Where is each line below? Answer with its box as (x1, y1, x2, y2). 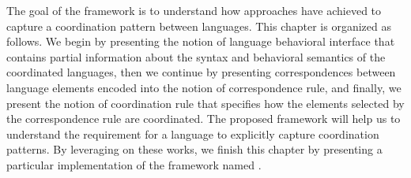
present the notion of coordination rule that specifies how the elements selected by (6, 95, 405, 111)
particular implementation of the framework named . (6, 156, 262, 172)
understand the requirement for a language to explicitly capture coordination (6, 125, 379, 142)
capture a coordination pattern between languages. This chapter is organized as (6, 17, 392, 34)
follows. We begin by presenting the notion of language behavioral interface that (6, 33, 395, 50)
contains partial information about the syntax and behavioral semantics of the (6, 48, 386, 65)
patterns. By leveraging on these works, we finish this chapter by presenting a (6, 141, 383, 158)
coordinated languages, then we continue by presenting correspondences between (6, 64, 396, 80)
